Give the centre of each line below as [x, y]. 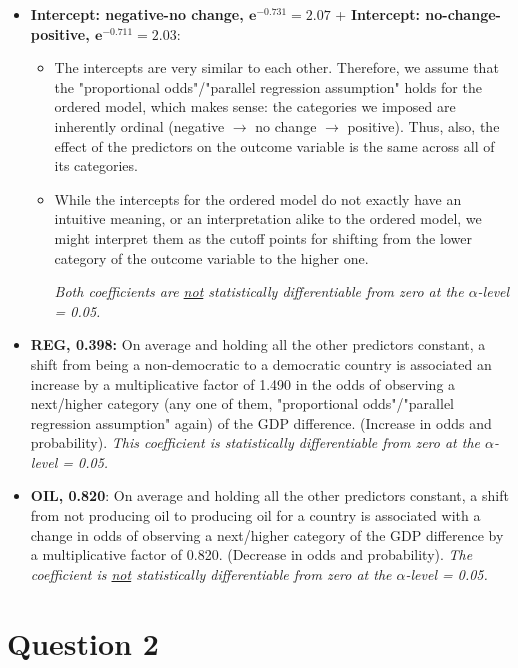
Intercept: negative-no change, [137, 14]
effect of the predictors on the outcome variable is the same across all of [274, 145]
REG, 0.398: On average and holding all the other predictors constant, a [258, 344]
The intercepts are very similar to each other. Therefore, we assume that [276, 67]
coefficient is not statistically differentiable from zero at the [211, 573]
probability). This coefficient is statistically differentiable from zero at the [255, 442]
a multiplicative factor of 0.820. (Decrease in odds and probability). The [251, 554]
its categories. [96, 165]
